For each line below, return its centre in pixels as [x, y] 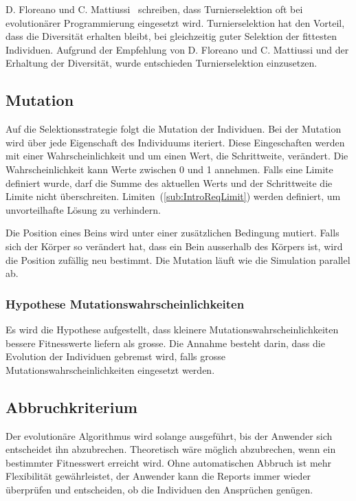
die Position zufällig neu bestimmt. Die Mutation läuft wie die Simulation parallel [178, 259]
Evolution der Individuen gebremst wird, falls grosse [115, 356]
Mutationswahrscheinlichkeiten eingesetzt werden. [110, 369]
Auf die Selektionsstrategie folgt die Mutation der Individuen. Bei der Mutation [174, 129]
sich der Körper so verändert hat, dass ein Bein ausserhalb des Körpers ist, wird [174, 246]
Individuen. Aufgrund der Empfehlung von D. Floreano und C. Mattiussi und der [177, 49]
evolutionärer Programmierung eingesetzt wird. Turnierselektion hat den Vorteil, [175, 22]
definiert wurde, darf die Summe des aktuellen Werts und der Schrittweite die [169, 182]
